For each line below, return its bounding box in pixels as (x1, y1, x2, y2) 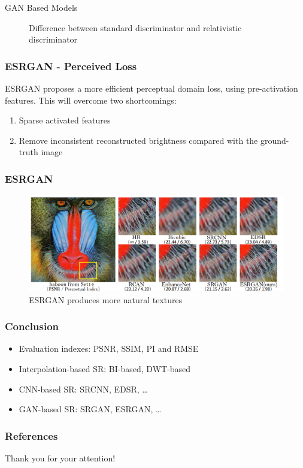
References (5, 428, 58, 443)
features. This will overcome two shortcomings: (5, 93, 177, 106)
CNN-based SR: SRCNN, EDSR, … (19, 382, 148, 395)
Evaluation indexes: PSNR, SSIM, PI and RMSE (19, 342, 199, 355)
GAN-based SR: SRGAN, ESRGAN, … (19, 403, 162, 415)
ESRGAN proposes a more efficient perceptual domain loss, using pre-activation (5, 82, 298, 94)
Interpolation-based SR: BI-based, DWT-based (19, 363, 191, 375)
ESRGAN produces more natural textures (29, 293, 183, 306)
